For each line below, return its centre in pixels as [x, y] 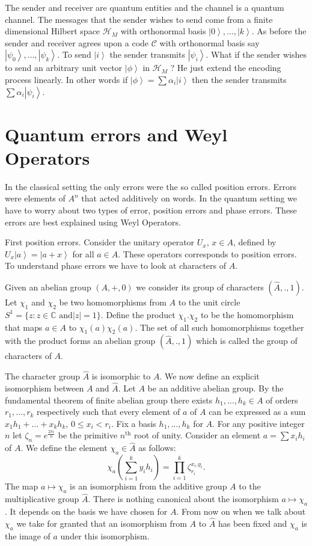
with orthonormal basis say [210, 42]
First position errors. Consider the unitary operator [100, 242]
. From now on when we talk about [241, 511]
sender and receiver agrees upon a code [77, 42]
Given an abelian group [48, 287]
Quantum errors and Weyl [116, 134]
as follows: [157, 448]
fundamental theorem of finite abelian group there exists [109, 400]
